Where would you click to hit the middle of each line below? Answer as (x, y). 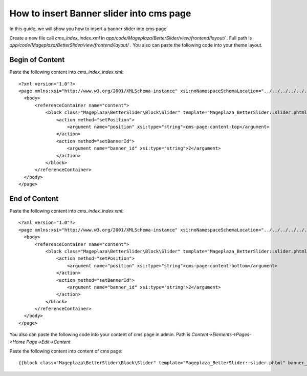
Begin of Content (37, 60)
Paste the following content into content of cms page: (66, 351)
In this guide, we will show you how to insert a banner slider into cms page (88, 29)
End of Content (34, 199)
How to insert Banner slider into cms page (100, 13)
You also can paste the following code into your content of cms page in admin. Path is (100, 335)
